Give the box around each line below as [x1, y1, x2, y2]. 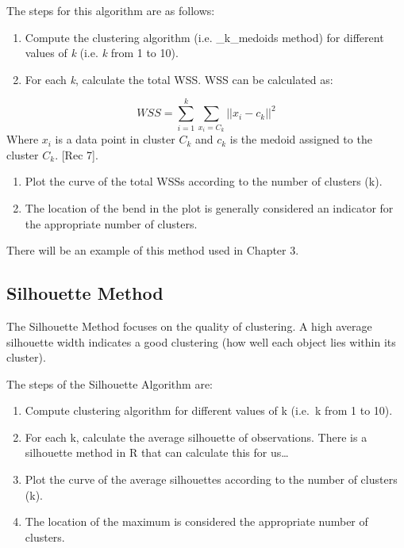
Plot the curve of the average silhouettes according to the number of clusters [25, 471, 398, 488]
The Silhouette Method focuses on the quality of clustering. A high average [6, 317, 372, 334]
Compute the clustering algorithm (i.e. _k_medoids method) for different [25, 29, 384, 45]
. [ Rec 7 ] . [55, 146, 98, 163]
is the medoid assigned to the [229, 131, 372, 148]
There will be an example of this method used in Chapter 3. [6, 242, 299, 259]
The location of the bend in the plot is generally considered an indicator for [25, 199, 394, 216]
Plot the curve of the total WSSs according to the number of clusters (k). [25, 173, 383, 190]
